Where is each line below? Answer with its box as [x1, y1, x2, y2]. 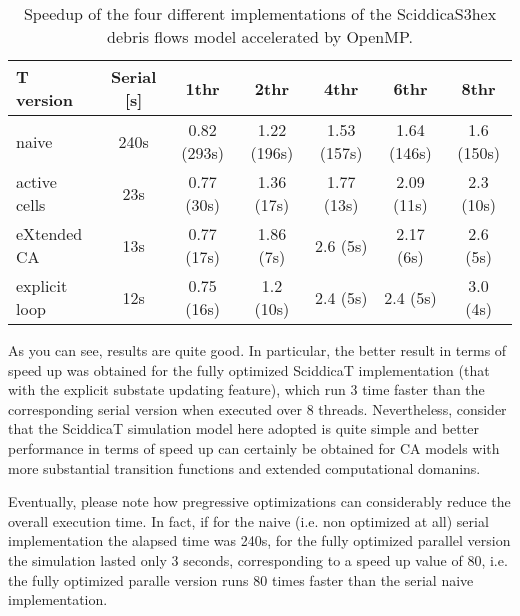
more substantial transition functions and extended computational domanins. [8, 457, 481, 478]
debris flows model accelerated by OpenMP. [107, 25, 413, 48]
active [16, 170, 57, 193]
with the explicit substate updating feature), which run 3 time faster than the [8, 379, 485, 400]
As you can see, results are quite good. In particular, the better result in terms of [8, 340, 507, 360]
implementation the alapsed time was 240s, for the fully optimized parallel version [8, 530, 511, 551]
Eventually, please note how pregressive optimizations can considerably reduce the [8, 491, 511, 512]
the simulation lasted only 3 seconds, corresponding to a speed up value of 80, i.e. [8, 549, 508, 570]
